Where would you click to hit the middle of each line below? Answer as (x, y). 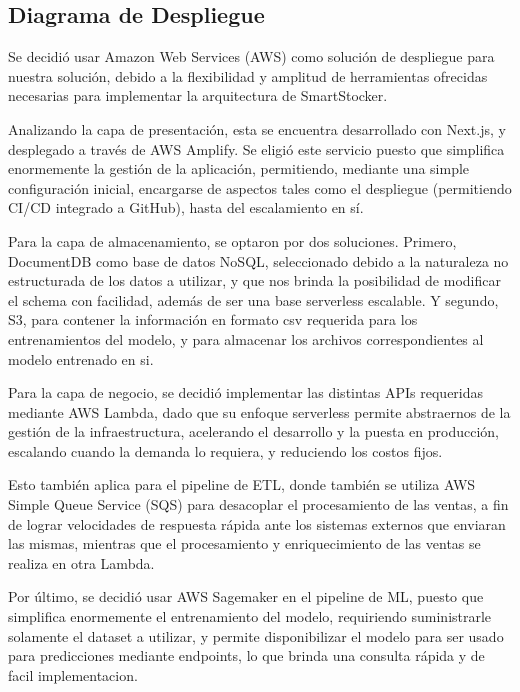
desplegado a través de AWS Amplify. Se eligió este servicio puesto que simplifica (256, 148)
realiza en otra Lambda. (81, 562)
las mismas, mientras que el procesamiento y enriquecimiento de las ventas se (244, 543)
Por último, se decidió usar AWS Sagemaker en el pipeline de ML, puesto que (246, 596)
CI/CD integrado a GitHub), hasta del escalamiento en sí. (186, 207)
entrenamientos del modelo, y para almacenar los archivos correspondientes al (246, 338)
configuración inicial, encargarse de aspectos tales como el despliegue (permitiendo (260, 187)
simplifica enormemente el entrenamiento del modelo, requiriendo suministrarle (250, 616)
